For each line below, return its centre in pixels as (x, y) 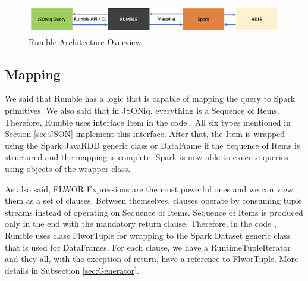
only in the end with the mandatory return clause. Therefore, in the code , (141, 224)
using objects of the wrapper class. (68, 168)
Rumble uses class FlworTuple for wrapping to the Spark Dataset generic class (148, 235)
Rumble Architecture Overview (85, 41)
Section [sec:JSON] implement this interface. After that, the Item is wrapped (145, 134)
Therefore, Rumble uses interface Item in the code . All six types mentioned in (148, 122)
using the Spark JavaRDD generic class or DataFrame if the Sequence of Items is (153, 145)
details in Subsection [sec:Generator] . (72, 270)
